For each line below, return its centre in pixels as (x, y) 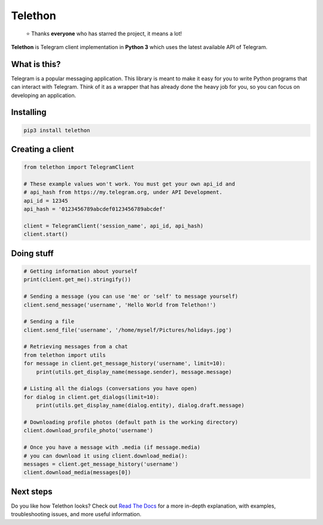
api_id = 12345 (46, 200)
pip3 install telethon (57, 130)
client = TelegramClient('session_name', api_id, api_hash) (114, 226)
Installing (29, 112)
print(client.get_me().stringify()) (77, 280)
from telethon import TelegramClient (79, 167)
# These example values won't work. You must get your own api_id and (129, 184)
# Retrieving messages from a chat (76, 347)
